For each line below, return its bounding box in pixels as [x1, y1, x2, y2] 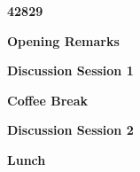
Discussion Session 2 [7, 121, 134, 139]
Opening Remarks [7, 31, 120, 50]
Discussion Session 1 [7, 61, 134, 80]
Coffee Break [7, 90, 88, 109]
